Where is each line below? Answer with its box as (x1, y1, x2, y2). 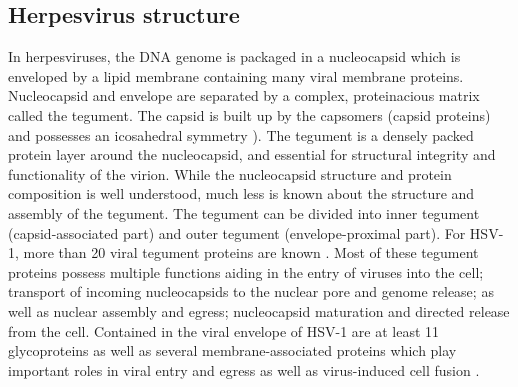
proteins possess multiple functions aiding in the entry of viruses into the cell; (8, 261, 484, 282)
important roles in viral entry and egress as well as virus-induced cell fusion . (8, 359, 480, 380)
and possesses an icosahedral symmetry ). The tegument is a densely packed (8, 124, 474, 145)
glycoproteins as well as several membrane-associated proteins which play (8, 340, 457, 361)
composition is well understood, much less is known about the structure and (8, 183, 475, 204)
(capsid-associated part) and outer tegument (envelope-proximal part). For (8, 222, 466, 243)
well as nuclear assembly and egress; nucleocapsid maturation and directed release (8, 300, 510, 321)
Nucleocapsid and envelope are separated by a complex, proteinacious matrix (8, 85, 480, 106)
